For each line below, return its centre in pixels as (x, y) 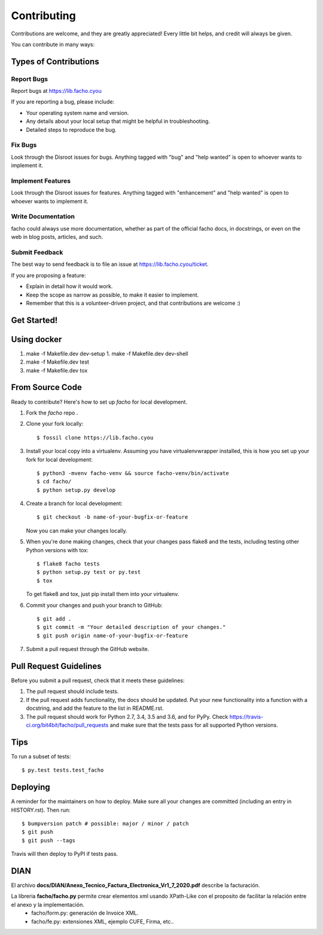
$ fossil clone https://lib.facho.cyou (95, 438)
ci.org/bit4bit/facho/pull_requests (67, 725)
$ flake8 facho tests (68, 564)
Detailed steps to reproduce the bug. (71, 129)
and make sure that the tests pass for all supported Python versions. (194, 725)
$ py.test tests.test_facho (63, 770)
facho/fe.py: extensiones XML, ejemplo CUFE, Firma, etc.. (103, 921)
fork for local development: (59, 459)
